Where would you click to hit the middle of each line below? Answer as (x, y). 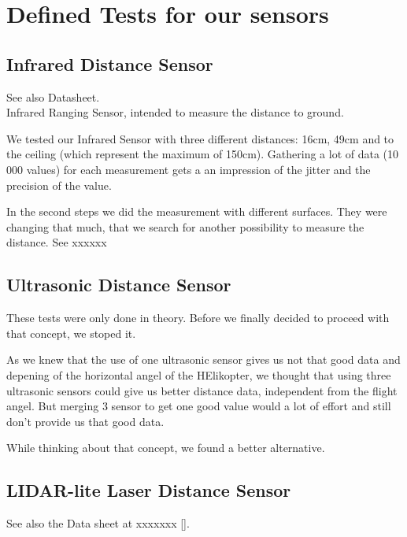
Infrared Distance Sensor (110, 63)
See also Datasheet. (53, 96)
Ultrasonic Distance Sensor (119, 285)
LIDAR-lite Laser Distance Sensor (149, 490)
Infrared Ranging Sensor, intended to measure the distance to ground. (175, 112)
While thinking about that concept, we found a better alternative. (166, 448)
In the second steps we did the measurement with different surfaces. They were (197, 211)
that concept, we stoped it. (71, 333)
